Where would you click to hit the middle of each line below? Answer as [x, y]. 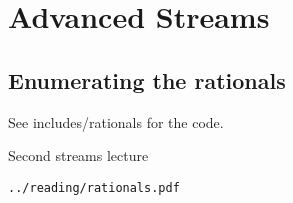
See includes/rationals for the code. [116, 121]
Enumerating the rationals [147, 79]
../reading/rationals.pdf [94, 187]
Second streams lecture [78, 155]
